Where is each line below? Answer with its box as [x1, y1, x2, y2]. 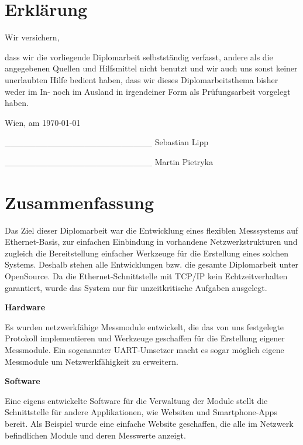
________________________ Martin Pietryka [5, 155, 214, 167]
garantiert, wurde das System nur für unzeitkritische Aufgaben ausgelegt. [5, 281, 267, 293]
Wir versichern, [5, 31, 60, 43]
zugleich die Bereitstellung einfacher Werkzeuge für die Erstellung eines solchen [5, 247, 289, 259]
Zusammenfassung [5, 190, 154, 214]
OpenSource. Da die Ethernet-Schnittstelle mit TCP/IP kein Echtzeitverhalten [5, 269, 288, 282]
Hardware [5, 301, 46, 313]
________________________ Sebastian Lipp [5, 136, 208, 148]
